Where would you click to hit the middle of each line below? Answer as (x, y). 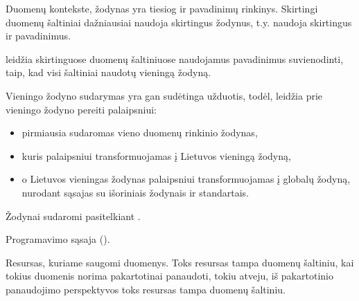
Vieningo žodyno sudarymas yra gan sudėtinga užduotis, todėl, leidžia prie (164, 95)
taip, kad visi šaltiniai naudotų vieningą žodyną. (108, 72)
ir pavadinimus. (38, 36)
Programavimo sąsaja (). (58, 239)
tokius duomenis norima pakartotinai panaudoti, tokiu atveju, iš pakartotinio (169, 276)
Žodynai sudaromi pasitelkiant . (73, 216)
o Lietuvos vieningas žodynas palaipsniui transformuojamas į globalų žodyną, (186, 179)
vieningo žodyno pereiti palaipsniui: (81, 109)
